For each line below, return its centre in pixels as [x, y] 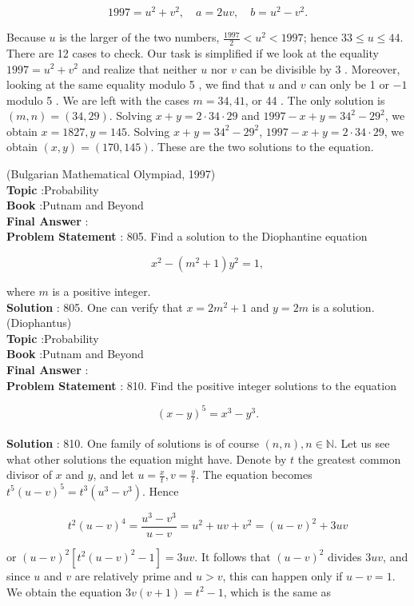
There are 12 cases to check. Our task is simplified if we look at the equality [193, 52]
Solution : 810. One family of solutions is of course [133, 443]
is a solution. [343, 307]
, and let [113, 474]
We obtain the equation [64, 591]
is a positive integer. [102, 291]
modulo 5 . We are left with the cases [98, 100]
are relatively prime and [133, 575]
